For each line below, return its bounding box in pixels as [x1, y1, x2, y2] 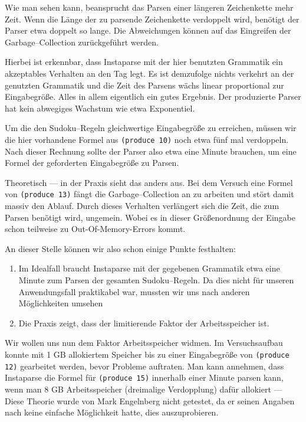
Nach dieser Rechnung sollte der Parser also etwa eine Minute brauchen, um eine [5, 145, 297, 157]
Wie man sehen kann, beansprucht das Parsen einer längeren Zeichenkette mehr [5, 1, 294, 13]
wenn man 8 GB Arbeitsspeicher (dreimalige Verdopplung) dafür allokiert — [5, 382, 282, 395]
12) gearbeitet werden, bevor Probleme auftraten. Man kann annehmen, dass [5, 359, 284, 372]
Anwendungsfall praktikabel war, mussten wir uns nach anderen [18, 285, 250, 297]
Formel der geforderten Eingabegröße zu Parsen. [5, 156, 179, 169]
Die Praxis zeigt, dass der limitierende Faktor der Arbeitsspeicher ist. [18, 316, 269, 329]
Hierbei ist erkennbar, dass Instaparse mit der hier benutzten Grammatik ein [5, 55, 283, 68]
